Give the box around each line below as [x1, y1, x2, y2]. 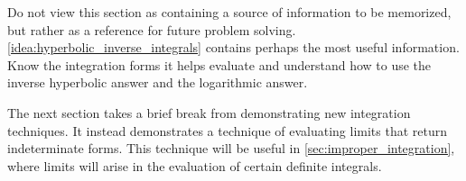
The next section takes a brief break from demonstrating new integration [7, 103, 411, 122]
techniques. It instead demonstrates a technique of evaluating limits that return [7, 121, 448, 140]
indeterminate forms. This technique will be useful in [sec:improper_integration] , [7, 139, 455, 158]
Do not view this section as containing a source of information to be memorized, [7, 3, 452, 21]
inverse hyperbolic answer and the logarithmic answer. [7, 73, 308, 92]
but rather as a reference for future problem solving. [7, 20, 296, 39]
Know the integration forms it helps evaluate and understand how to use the [7, 55, 432, 74]
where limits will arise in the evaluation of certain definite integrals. [7, 156, 382, 175]
